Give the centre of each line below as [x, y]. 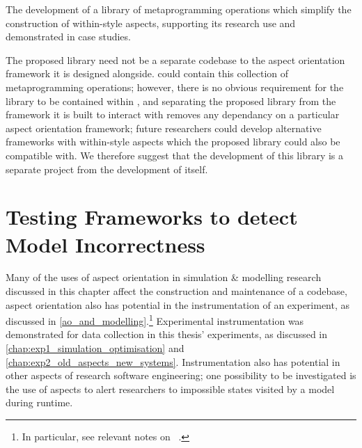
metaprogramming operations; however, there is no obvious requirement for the [175, 87]
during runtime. [39, 402]
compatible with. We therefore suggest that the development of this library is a [175, 155]
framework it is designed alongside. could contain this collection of [147, 73]
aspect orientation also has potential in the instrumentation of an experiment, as [178, 304]
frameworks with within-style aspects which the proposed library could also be [173, 142]
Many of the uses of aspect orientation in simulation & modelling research [164, 277]
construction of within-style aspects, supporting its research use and [151, 23]
